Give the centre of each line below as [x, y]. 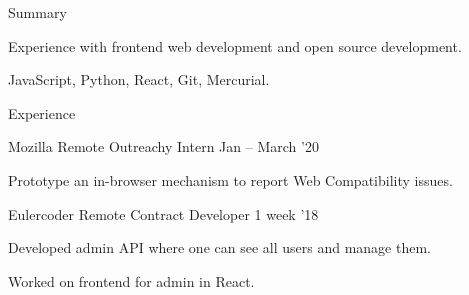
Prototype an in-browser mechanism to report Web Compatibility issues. [230, 179]
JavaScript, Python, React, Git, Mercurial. [139, 79]
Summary [37, 12]
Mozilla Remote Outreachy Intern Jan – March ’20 [163, 146]
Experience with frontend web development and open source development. [235, 45]
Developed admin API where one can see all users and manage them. [219, 247]
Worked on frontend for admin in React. [131, 280]
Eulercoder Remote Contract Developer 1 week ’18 [163, 213]
